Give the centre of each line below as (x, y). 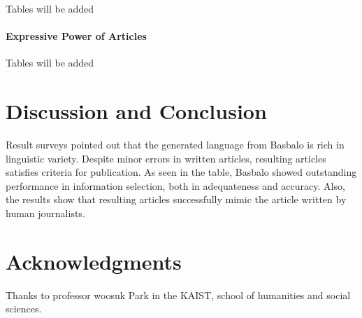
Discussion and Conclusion (136, 111)
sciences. (24, 309)
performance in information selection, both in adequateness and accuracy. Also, (175, 185)
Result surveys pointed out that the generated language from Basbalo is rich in (175, 145)
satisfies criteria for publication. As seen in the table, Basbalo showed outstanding (181, 172)
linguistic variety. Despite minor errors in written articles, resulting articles (166, 158)
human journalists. (45, 213)
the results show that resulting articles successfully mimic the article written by (176, 199)
